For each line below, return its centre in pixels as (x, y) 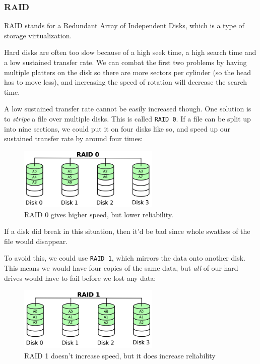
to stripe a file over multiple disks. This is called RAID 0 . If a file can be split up (127, 118)
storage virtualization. (38, 35)
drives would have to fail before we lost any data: (80, 278)
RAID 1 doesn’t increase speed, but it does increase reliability (120, 355)
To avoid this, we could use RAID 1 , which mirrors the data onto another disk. (125, 258)
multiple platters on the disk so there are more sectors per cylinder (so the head (127, 72)
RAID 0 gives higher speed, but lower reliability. (99, 214)
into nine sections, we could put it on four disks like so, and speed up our (117, 128)
